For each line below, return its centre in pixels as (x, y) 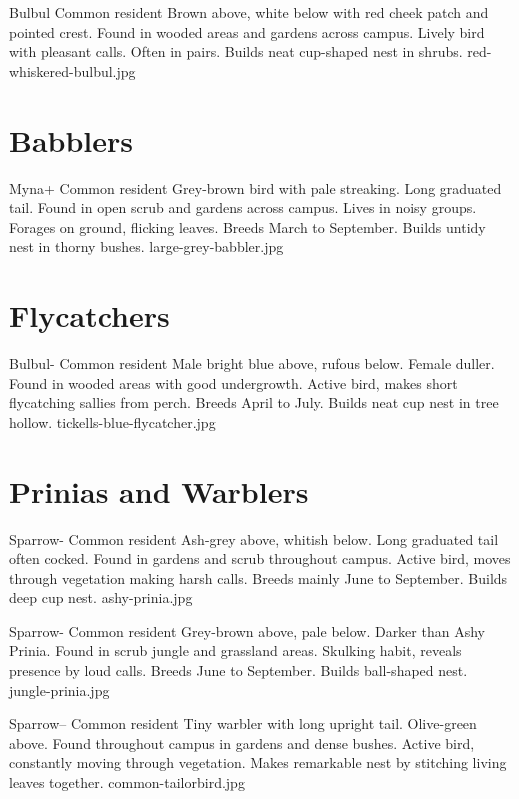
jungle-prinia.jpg (59, 689)
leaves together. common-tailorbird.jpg (127, 782)
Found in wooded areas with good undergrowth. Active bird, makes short (233, 382)
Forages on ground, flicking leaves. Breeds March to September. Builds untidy (247, 226)
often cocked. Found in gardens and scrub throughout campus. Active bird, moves (260, 558)
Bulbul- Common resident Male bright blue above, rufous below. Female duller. (252, 363)
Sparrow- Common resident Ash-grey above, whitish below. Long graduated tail (254, 538)
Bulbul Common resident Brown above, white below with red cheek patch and (249, 12)
